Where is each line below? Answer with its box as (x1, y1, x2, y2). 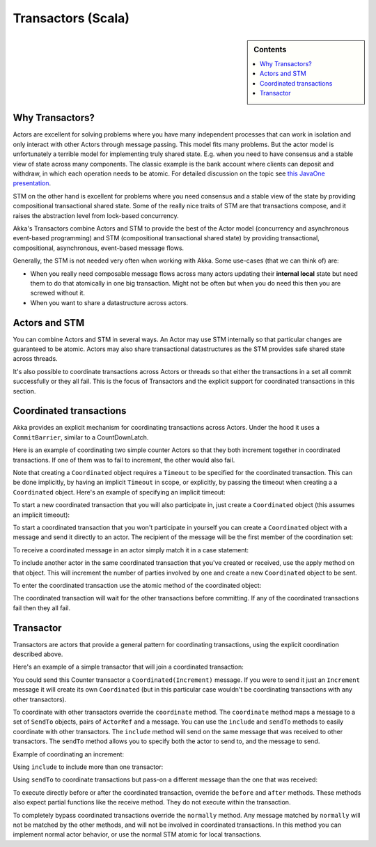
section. (13, 387, 36, 395)
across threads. (13, 355, 58, 363)
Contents (253, 45, 287, 54)
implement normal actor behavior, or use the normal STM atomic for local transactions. (13, 830, 262, 839)
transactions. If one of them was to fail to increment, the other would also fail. (13, 456, 235, 464)
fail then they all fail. (13, 603, 71, 612)
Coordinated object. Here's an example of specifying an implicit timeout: (13, 488, 226, 496)
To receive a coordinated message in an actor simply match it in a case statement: (13, 545, 249, 554)
